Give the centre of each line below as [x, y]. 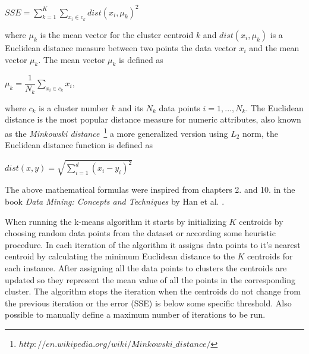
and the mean [274, 47]
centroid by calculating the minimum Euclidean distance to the [120, 256]
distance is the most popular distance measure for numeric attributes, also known [153, 119]
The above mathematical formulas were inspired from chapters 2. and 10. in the [150, 189]
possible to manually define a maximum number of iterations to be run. [135, 314]
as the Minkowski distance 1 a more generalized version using [116, 132]
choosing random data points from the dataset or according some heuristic [140, 233]
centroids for [270, 256]
